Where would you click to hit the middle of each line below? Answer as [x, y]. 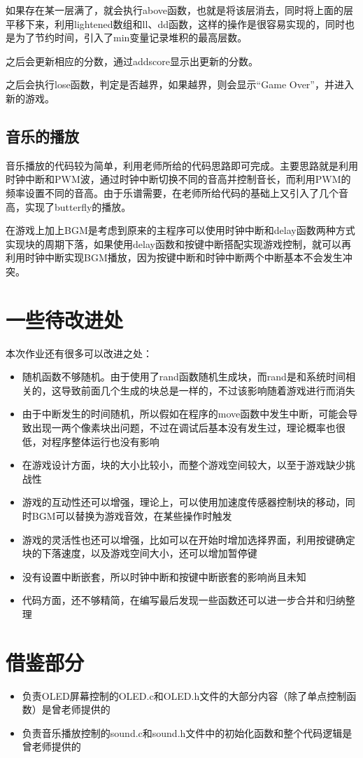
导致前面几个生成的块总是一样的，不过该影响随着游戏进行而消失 [208, 390]
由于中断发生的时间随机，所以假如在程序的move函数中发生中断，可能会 [185, 414]
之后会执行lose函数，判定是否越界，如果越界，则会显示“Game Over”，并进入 [180, 84]
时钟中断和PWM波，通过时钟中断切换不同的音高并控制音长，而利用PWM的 [178, 179]
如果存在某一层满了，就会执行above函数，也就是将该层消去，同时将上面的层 [179, 10]
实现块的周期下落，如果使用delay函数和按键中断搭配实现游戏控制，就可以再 [178, 243]
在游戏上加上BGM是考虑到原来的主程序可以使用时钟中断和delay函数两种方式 [180, 230]
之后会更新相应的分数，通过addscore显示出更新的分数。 [132, 61]
